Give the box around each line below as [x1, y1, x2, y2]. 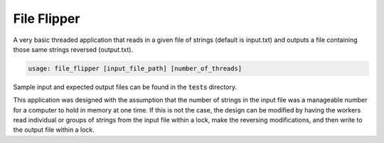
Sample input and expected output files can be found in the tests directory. [13, 83, 238, 91]
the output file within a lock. [13, 125, 95, 134]
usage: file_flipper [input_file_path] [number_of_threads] [28, 64, 242, 73]
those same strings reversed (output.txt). [13, 45, 134, 53]
